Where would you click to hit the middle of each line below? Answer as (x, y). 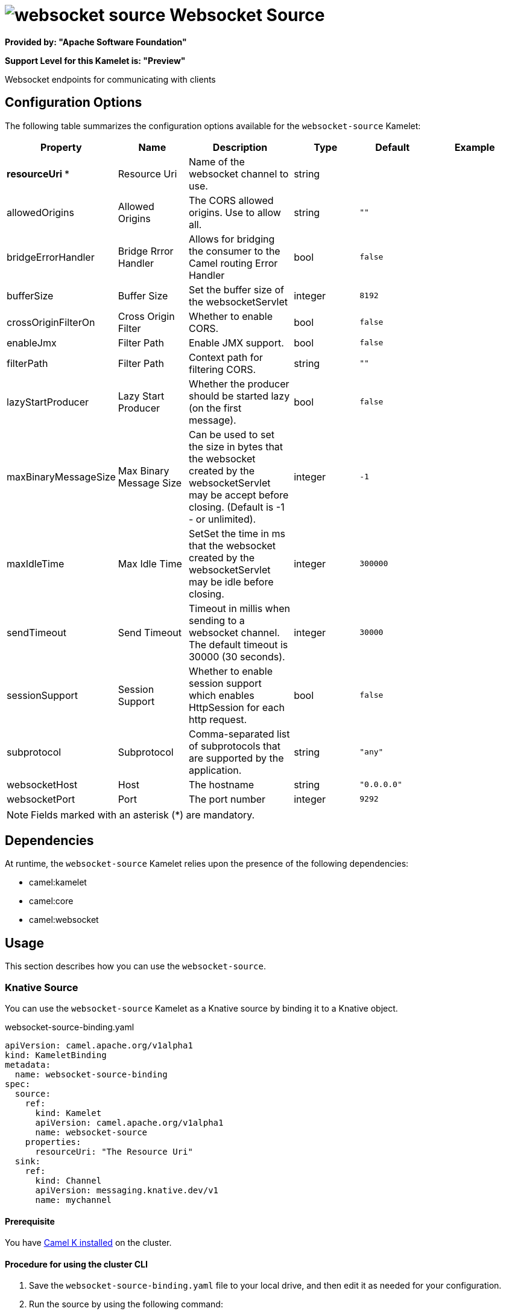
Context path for (226, 357)
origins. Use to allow (235, 212)
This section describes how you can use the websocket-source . (135, 966)
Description (240, 147)
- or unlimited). (222, 519)
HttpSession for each (236, 707)
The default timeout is (238, 644)
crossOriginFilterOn (51, 322)
